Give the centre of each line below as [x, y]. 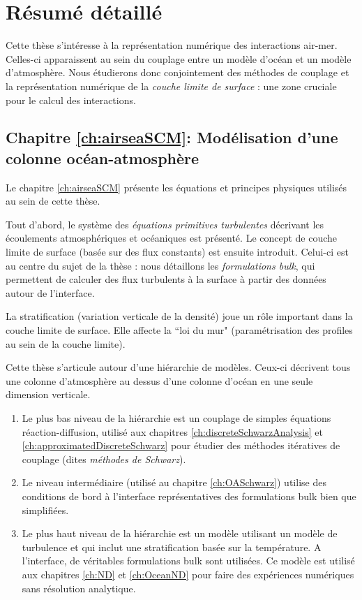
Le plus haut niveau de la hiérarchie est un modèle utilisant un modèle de [180, 533]
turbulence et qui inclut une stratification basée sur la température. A [172, 547]
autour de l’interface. [50, 292]
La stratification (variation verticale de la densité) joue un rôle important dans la [179, 316]
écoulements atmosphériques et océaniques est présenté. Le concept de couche [172, 238]
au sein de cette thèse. [53, 201]
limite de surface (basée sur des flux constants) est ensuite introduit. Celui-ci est [177, 252]
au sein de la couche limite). [66, 343]
